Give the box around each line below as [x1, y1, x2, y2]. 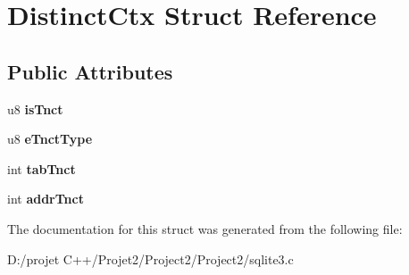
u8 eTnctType [7, 129, 93, 148]
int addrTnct [7, 189, 84, 208]
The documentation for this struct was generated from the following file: [7, 219, 403, 237]
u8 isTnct [7, 99, 63, 118]
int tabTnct [7, 159, 76, 178]
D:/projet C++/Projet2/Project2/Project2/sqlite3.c [7, 249, 294, 268]
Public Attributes [7, 57, 173, 85]
